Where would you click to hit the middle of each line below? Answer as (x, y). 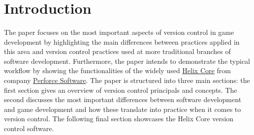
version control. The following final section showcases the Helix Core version (119, 119)
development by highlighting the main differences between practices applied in (122, 41)
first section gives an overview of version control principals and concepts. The (121, 90)
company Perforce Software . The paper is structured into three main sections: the (127, 80)
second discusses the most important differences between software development (123, 99)
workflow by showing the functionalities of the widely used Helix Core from (117, 70)
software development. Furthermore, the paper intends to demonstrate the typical (127, 61)
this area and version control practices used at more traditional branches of (117, 51)
